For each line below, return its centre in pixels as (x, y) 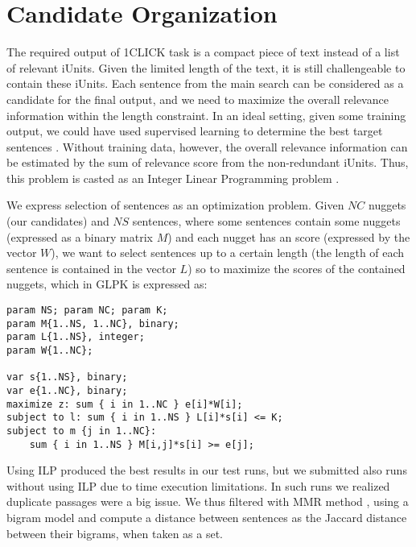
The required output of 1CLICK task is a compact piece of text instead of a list (203, 52)
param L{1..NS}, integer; (76, 337)
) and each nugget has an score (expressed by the (289, 236)
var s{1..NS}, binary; (67, 377)
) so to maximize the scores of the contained (297, 268)
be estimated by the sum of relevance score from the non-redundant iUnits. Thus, (208, 162)
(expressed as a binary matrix (80, 236)
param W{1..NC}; (50, 350)
